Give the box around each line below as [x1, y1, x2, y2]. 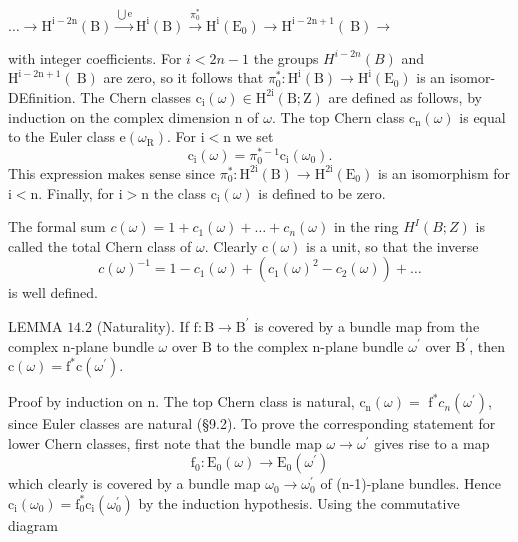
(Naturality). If [96, 315, 189, 336]
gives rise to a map [374, 432, 490, 453]
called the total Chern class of [8, 235, 192, 256]
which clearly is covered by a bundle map [8, 473, 261, 494]
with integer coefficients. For [8, 47, 182, 68]
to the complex [216, 335, 308, 356]
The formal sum [8, 216, 106, 237]
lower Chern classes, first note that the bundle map [8, 432, 322, 453]
